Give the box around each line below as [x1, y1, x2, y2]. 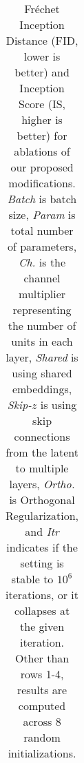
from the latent [6, 444, 78, 460]
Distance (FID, [6, 32, 78, 48]
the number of [8, 317, 76, 333]
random [23, 729, 61, 745]
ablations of [14, 143, 70, 159]
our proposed [10, 159, 74, 175]
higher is [21, 112, 63, 127]
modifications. [8, 175, 76, 191]
